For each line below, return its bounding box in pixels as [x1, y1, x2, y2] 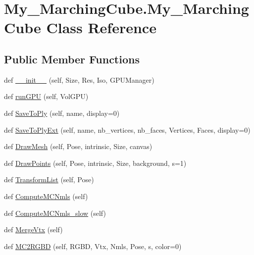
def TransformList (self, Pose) [4, 174, 94, 185]
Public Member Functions [4, 51, 140, 66]
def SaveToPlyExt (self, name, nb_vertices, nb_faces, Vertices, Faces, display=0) [4, 124, 251, 135]
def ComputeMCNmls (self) [4, 191, 88, 201]
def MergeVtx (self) [4, 224, 63, 235]
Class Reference [46, 17, 156, 38]
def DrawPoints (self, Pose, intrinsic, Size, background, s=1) [4, 157, 187, 168]
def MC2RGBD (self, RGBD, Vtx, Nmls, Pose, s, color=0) [4, 241, 182, 251]
